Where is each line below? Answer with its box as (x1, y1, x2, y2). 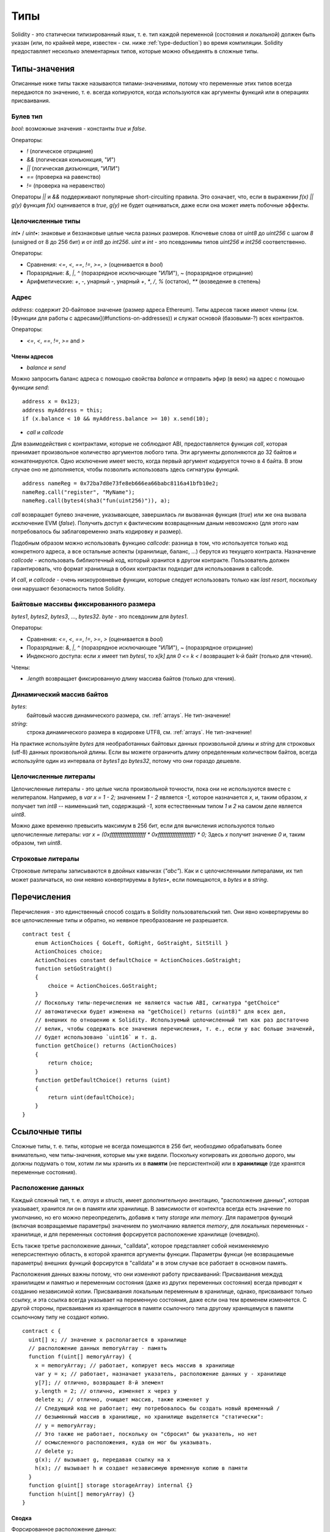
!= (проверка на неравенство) (26, 181, 105, 189)
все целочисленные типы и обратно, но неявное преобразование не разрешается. (11, 916, 229, 923)
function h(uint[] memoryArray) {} (28, 1490, 136, 1498)
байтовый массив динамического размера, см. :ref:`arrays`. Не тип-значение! (26, 711, 231, 719)
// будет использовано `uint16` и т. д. (34, 1034, 158, 1041)
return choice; (48, 1060, 94, 1066)
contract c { (22, 1327, 61, 1335)
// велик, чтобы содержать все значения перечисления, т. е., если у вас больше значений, (34, 1025, 316, 1032)
